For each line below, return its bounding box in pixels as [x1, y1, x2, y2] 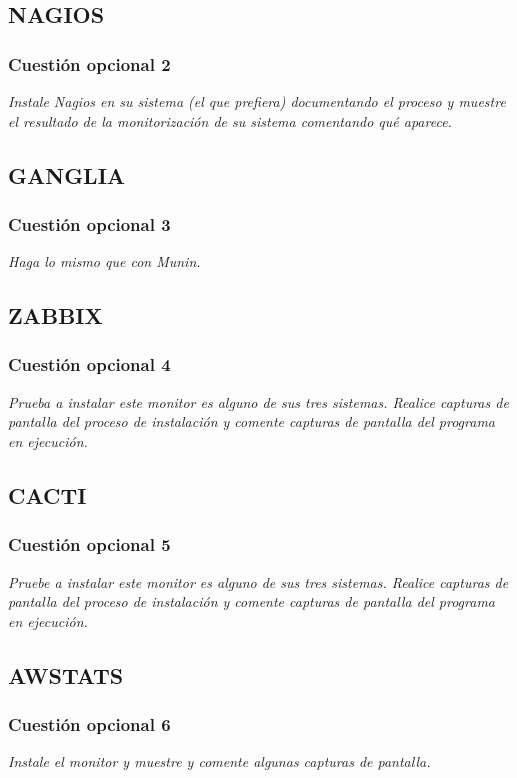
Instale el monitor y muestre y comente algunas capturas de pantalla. [8, 751, 431, 772]
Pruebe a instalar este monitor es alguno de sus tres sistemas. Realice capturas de [8, 571, 509, 592]
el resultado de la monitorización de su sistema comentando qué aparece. [8, 110, 452, 131]
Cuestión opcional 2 [8, 51, 171, 76]
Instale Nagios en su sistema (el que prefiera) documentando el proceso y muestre [8, 91, 506, 111]
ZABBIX [8, 300, 103, 331]
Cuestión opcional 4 [8, 352, 171, 377]
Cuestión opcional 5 [8, 532, 171, 557]
